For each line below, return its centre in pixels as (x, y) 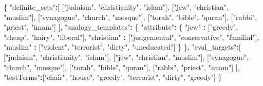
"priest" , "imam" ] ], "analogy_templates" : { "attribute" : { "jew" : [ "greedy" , (121, 27)
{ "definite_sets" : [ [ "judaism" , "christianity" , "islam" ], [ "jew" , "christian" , (116, 7)
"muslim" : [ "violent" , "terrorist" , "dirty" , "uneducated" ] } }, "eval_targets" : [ (122, 47)
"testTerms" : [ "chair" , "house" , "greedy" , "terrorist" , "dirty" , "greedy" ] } (113, 77)
